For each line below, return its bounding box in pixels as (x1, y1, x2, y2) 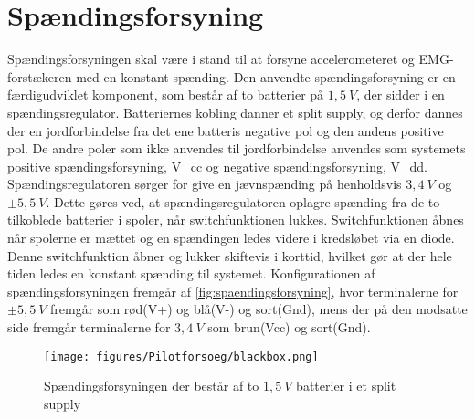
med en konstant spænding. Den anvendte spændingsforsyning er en (76, 67, 456, 86)
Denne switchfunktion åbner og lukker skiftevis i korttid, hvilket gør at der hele (7, 246, 452, 265)
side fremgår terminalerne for (7, 318, 171, 337)
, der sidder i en (356, 85, 445, 104)
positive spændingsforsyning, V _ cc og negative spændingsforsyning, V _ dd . (7, 156, 427, 175)
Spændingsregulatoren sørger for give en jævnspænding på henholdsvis (7, 174, 402, 194)
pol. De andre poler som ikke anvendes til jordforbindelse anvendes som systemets (7, 139, 466, 158)
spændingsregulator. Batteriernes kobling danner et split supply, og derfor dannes (7, 102, 463, 121)
